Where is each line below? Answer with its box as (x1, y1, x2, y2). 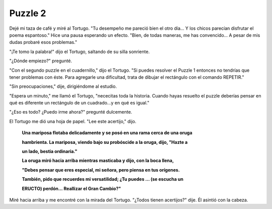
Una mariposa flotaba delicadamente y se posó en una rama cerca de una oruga (22, 130, 192, 136)
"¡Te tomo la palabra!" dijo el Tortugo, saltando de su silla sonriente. (9, 48, 150, 55)
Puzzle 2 (9, 8, 46, 19)
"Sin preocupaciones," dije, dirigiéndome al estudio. (9, 83, 117, 89)
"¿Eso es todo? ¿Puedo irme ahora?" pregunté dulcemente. (9, 109, 132, 115)
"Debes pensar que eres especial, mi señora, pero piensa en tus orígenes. (22, 167, 180, 173)
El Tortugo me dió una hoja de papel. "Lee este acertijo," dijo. (9, 118, 137, 124)
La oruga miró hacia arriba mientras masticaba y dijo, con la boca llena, (22, 158, 174, 164)
